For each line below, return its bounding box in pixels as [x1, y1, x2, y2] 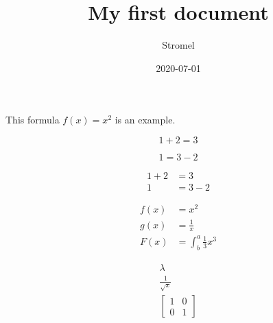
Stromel [162, 38, 195, 52]
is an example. [115, 112, 176, 127]
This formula [5, 112, 60, 127]
